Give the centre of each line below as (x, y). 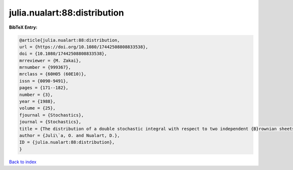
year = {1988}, (37, 102)
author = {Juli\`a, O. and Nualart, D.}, (70, 136)
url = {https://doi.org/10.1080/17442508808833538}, (84, 47)
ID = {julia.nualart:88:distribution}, (67, 142)
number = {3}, (36, 94)
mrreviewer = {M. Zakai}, (50, 60)
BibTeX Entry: (23, 27)
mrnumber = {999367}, (45, 67)
